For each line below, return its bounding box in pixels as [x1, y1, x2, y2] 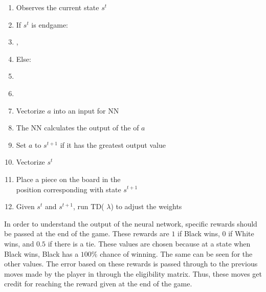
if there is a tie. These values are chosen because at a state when [48, 238, 251, 249]
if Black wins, [178, 228, 220, 239]
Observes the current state [16, 2, 99, 12]
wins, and [4, 238, 34, 249]
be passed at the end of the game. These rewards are [4, 228, 169, 239]
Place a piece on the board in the [16, 173, 121, 184]
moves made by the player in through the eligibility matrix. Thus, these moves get [4, 268, 262, 279]
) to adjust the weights [110, 201, 182, 212]
